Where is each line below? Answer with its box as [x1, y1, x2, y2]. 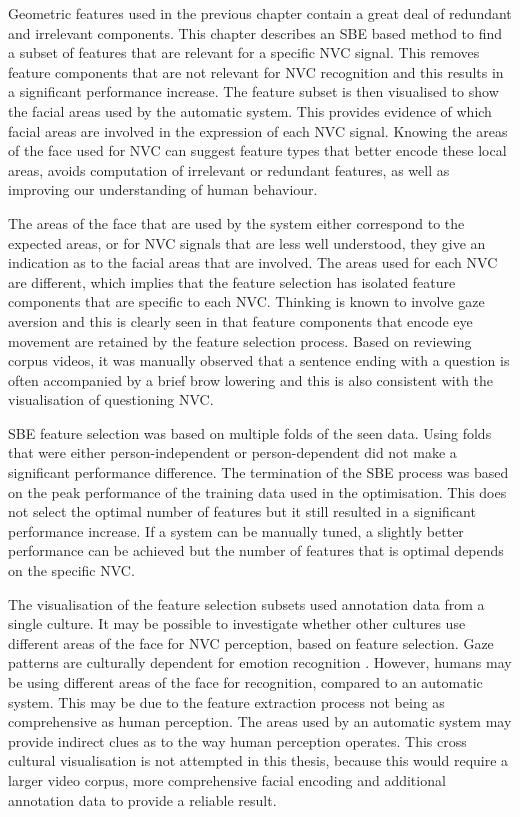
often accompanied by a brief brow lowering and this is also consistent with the [8, 369, 494, 390]
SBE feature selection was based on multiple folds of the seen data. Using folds [8, 422, 492, 443]
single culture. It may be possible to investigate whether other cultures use [8, 613, 466, 634]
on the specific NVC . [8, 560, 135, 581]
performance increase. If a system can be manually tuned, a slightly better [8, 520, 464, 541]
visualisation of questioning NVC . [8, 389, 214, 410]
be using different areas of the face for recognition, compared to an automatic [8, 672, 483, 692]
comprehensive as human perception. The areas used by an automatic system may [8, 711, 512, 732]
